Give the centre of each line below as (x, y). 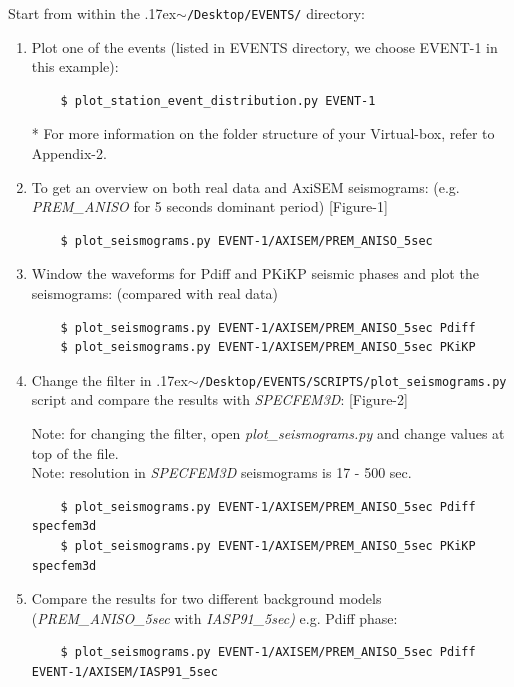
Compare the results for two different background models (206, 598)
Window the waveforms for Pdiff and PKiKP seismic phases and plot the (255, 273)
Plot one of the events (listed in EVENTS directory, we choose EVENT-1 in (264, 46)
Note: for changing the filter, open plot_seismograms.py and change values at (268, 433)
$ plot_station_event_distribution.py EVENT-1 (218, 100)
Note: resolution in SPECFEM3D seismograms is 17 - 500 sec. (221, 472)
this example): (75, 66)
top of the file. (75, 452)
